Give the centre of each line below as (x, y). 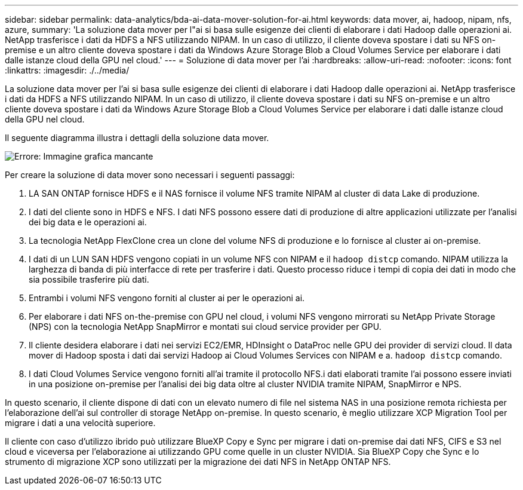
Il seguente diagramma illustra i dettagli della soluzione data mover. (137, 138)
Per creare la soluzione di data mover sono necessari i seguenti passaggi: (150, 175)
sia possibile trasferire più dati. (89, 279)
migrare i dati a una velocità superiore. (80, 423)
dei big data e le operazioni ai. (88, 222)
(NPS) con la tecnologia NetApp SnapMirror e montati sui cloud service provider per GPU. (205, 327)
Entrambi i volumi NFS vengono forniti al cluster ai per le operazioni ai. (167, 298)
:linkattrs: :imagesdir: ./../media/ (67, 70)
